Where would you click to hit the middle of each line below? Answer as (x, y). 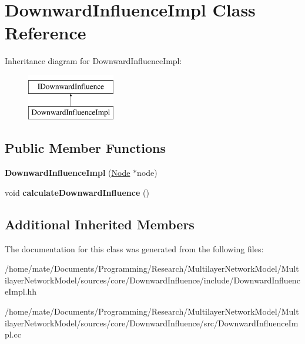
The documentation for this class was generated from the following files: (134, 248)
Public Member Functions (85, 148)
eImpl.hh (21, 291)
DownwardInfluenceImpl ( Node (68, 173)
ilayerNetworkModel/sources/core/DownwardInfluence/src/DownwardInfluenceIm (152, 323)
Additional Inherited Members (100, 224)
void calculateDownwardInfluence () (77, 192)
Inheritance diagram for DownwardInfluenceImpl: (93, 61)
